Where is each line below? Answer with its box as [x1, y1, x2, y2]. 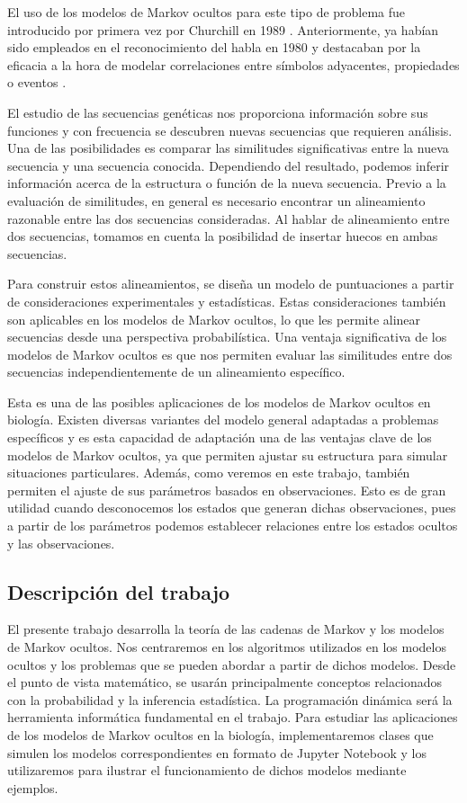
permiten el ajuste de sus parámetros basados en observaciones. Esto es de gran [7, 480, 446, 499]
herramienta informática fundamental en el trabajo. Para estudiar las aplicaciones [7, 708, 458, 727]
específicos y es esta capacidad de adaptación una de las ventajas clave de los [7, 428, 432, 447]
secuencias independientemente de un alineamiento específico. [7, 362, 346, 381]
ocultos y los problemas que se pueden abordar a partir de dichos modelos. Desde [7, 655, 456, 674]
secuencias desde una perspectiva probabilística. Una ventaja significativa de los [7, 327, 447, 346]
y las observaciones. [7, 533, 115, 552]
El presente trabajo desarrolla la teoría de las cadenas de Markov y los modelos [7, 620, 445, 638]
